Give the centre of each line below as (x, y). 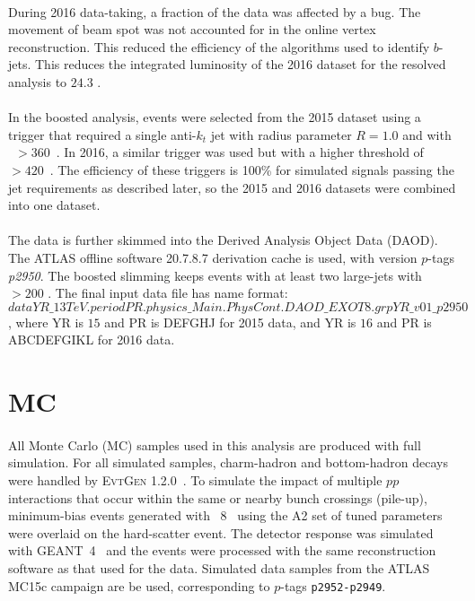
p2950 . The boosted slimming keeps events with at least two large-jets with (215, 275)
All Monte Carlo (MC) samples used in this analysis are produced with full (215, 444)
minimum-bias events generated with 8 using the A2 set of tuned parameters (225, 515)
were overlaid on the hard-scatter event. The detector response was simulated (221, 532)
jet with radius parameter (281, 134)
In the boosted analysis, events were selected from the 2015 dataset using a (215, 117)
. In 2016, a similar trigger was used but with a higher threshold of (240, 152)
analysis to (38, 81)
